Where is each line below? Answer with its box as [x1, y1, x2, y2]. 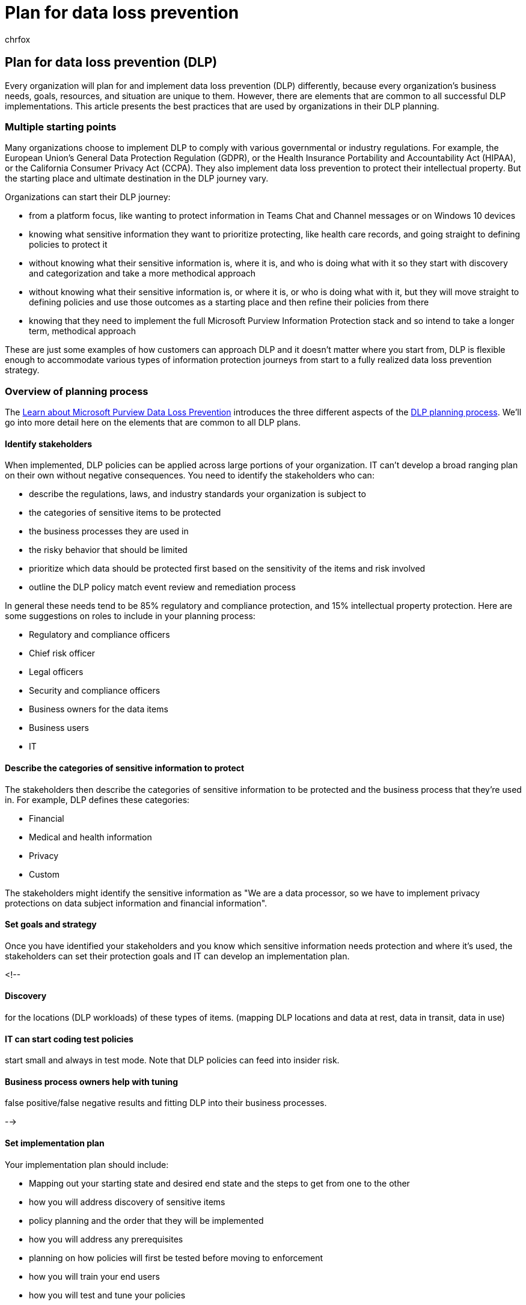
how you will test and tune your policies [29, 1289, 186, 1300]
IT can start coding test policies [5, 1033, 133, 1044]
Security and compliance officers [29, 685, 161, 696]
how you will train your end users [29, 1271, 160, 1282]
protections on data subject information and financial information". [5, 897, 268, 908]
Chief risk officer [29, 648, 96, 659]
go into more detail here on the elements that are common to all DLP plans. [5, 417, 301, 428]
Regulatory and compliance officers [29, 629, 170, 640]
